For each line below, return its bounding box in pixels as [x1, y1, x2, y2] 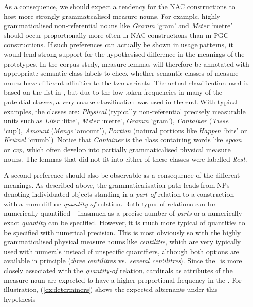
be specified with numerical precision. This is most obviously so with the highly [4, 227, 241, 237]
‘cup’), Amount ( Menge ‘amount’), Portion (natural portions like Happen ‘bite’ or [4, 125, 247, 135]
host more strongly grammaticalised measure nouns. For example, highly [4, 11, 220, 21]
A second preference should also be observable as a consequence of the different [4, 170, 240, 180]
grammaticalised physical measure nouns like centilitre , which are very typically [4, 237, 241, 247]
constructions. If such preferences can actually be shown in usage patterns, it [4, 39, 233, 50]
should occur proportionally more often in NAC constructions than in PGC [4, 30, 229, 40]
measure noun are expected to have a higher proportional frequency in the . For [4, 274, 242, 285]
